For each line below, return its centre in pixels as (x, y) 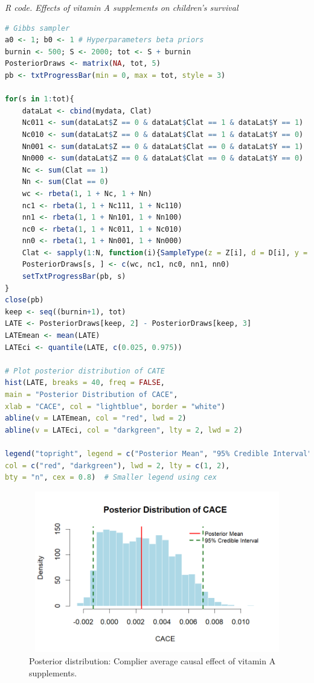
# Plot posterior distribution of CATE (85, 371)
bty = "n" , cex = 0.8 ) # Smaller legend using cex (111, 478)
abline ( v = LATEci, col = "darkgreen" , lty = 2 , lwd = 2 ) (124, 430)
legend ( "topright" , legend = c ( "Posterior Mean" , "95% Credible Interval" (159, 453)
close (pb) (24, 300)
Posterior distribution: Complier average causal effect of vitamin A (152, 661)
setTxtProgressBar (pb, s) (74, 277)
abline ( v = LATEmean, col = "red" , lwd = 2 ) (96, 418)
